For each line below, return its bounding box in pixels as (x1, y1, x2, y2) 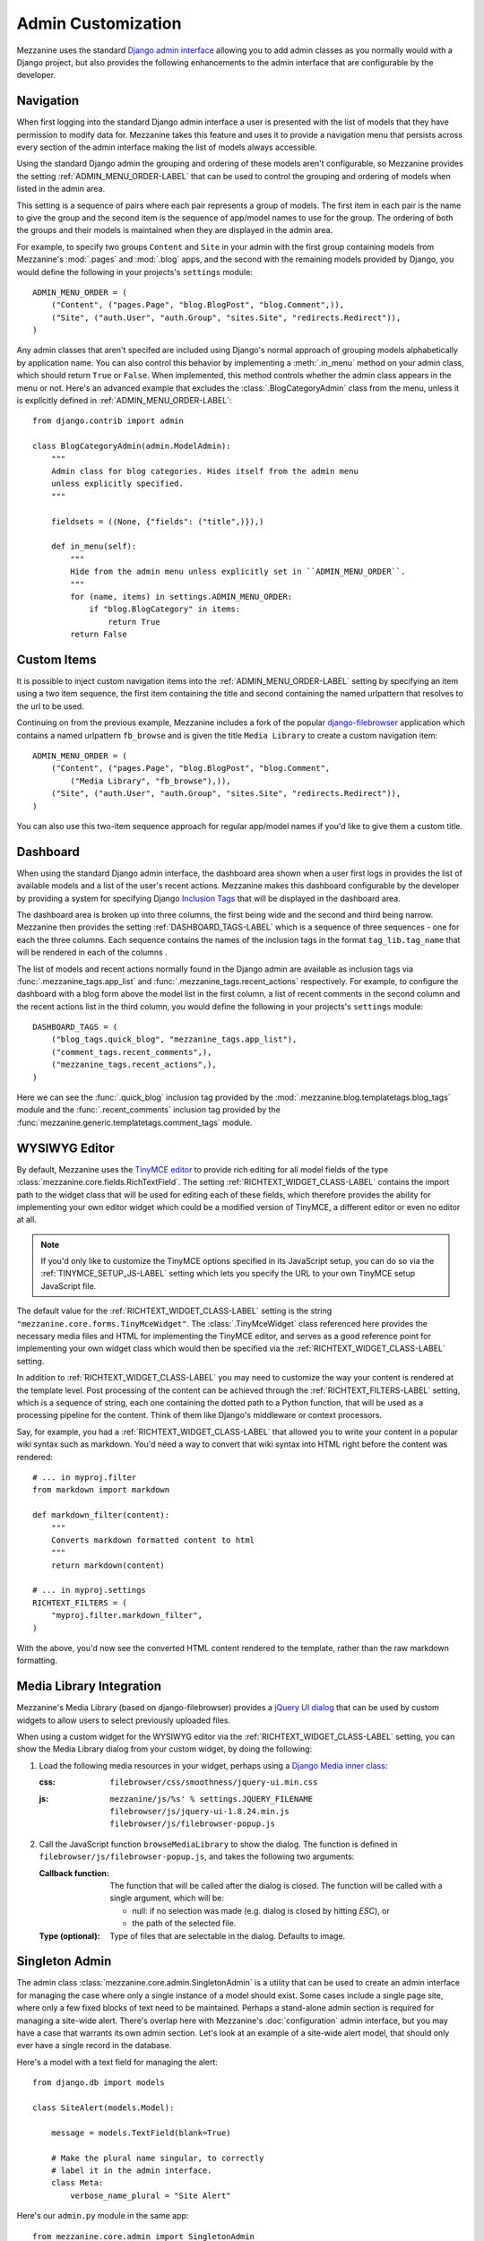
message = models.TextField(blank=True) (50, 2127, 232, 2138)
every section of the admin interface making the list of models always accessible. (16, 142, 317, 152)
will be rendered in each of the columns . (16, 947, 168, 958)
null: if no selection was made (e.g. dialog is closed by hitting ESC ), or (132, 1905, 390, 1916)
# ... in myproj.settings (32, 1585, 147, 1596)
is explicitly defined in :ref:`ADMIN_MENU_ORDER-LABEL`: (16, 395, 232, 406)
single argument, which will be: (109, 1892, 224, 1904)
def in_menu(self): (50, 541, 137, 551)
